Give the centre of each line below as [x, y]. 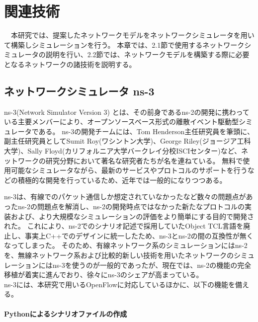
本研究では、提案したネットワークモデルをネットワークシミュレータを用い [132, 35]
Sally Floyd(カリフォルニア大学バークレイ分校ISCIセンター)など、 [134, 151]
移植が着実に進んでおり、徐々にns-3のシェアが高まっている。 [104, 275]
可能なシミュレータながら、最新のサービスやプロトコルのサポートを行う [129, 170]
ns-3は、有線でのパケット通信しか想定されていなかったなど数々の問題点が [125, 197]
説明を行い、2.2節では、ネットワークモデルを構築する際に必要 [147, 54]
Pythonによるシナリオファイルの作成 [66, 313]
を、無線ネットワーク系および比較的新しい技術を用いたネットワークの [119, 255]
